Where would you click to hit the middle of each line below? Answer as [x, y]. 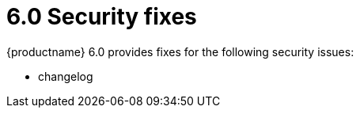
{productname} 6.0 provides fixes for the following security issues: [180, 51]
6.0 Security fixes [102, 17]
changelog [66, 76]
